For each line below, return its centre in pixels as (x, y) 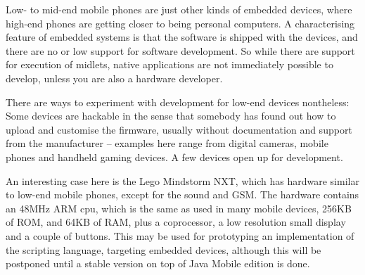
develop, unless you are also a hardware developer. (114, 78)
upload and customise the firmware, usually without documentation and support (179, 129)
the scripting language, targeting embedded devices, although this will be (164, 249)
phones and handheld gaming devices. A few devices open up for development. (174, 156)
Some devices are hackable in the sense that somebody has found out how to (171, 116)
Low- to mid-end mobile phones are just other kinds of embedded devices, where (179, 9)
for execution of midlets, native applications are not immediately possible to (169, 64)
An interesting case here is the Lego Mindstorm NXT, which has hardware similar (182, 180)
